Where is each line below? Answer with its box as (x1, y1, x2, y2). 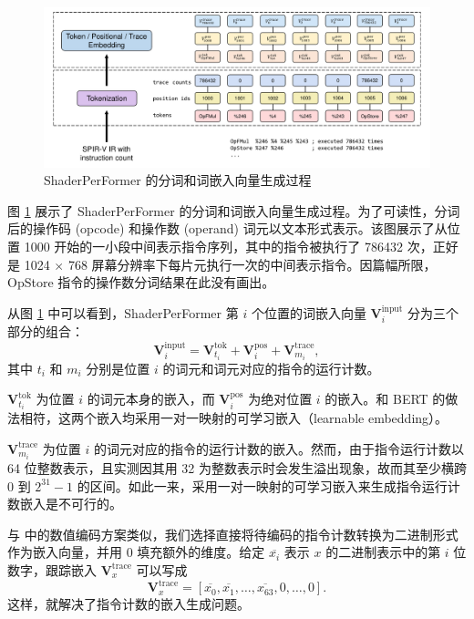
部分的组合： (7, 322, 84, 341)
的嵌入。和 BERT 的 (325, 389, 446, 408)
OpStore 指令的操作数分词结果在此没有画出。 (7, 273, 275, 292)
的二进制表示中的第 (325, 542, 441, 562)
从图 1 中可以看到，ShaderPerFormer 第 (7, 303, 239, 322)
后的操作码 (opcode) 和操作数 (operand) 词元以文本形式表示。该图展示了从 (7, 219, 448, 238)
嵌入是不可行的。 (19, 494, 122, 513)
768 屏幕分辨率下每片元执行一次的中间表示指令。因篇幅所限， (67, 254, 437, 273)
